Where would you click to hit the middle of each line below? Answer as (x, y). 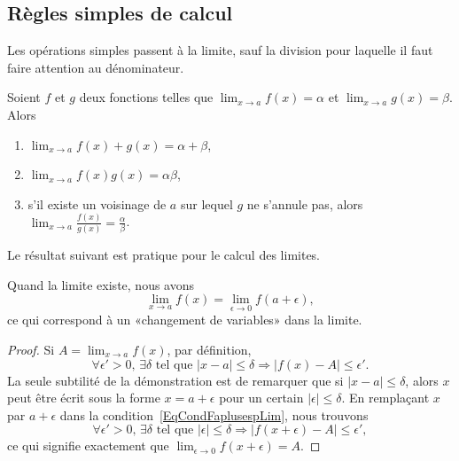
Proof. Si (31, 349)
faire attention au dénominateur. (96, 67)
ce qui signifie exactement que (88, 445)
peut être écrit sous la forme (84, 398)
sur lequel (206, 203)
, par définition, (209, 349)
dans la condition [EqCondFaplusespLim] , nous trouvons (214, 414)
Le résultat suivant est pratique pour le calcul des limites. (164, 254)
